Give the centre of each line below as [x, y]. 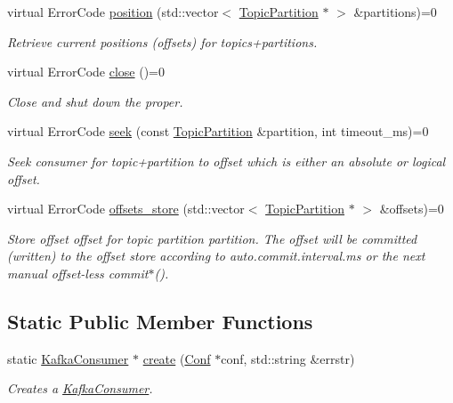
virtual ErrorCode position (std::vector [113, 12]
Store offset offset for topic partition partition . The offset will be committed [212, 238]
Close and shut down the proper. [95, 101]
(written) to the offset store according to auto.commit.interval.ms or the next [216, 256]
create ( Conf [177, 358]
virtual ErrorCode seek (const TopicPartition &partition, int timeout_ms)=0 [218, 131]
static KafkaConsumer [68, 358]
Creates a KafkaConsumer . [80, 388]
